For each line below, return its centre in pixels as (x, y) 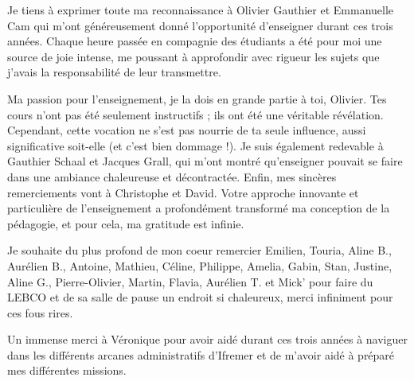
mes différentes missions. (67, 370)
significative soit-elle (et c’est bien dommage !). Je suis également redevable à (195, 145)
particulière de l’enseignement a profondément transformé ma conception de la (199, 208)
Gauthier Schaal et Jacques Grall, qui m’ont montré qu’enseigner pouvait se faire (205, 161)
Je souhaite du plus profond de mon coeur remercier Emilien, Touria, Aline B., (199, 250)
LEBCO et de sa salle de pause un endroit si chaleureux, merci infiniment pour (200, 297)
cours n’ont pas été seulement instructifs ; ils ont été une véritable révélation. (195, 114)
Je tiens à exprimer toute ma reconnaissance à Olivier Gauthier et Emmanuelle (201, 10)
